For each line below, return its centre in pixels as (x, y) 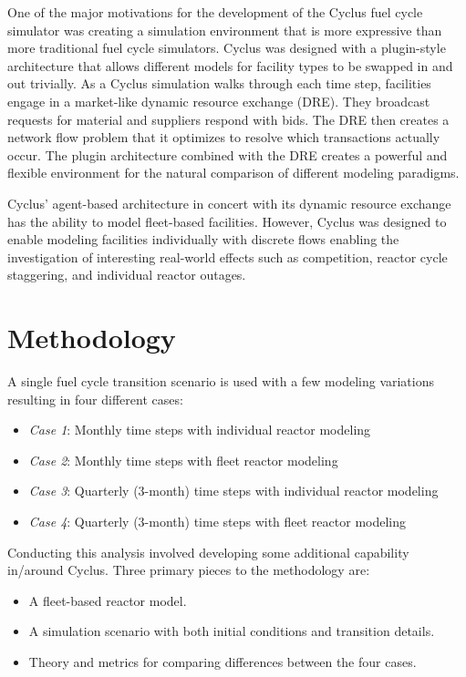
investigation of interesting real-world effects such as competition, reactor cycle (228, 256)
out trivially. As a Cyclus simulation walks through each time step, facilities (219, 83)
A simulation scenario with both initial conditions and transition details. (232, 631)
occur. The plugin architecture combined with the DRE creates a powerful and (228, 154)
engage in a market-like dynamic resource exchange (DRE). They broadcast (219, 101)
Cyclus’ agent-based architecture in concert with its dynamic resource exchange (229, 203)
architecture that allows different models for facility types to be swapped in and (230, 65)
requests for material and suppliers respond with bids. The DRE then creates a (228, 119)
